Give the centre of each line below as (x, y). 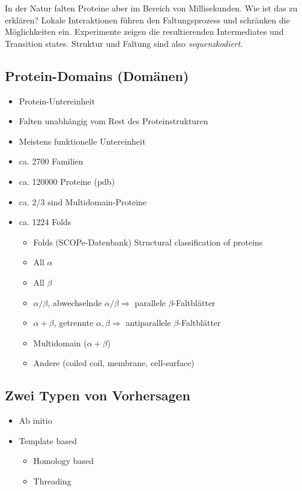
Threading (52, 480)
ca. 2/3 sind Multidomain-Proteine (83, 201)
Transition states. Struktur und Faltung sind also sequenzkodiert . (124, 43)
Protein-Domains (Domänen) (97, 75)
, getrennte (74, 323)
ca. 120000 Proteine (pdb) (67, 181)
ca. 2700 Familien (51, 161)
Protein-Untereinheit (57, 101)
